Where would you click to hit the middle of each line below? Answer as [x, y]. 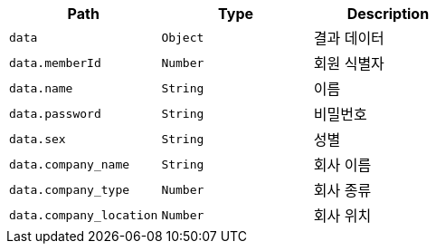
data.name [41, 88]
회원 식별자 [349, 63]
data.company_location [84, 215]
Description [388, 14]
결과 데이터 [349, 38]
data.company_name [70, 164]
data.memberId [55, 63]
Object [183, 37]
